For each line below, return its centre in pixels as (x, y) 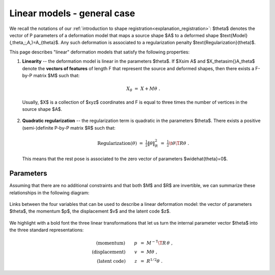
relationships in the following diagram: (49, 193)
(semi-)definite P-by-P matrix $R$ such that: (69, 128)
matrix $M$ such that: (57, 75)
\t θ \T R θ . (179, 143)
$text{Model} (234, 35)
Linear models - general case (72, 13)
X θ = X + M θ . (143, 89)
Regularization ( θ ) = (120, 143)
